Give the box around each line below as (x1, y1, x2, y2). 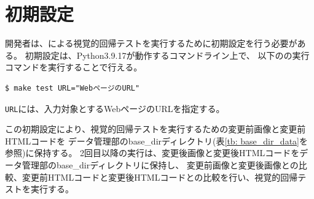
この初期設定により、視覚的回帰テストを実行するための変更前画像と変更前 (5, 122, 306, 135)
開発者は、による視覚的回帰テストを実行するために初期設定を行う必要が (5, 37, 297, 50)
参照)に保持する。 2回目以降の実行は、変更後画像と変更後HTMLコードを (5, 146, 300, 159)
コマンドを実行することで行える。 (5, 61, 143, 73)
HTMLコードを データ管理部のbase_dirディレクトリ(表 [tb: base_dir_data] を (5, 134, 308, 147)
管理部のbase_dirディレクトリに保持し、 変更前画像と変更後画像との (22, 158, 299, 171)
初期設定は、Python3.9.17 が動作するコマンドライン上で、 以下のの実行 (25, 48, 310, 61)
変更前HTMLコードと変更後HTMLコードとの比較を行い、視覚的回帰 (22, 170, 298, 183)
